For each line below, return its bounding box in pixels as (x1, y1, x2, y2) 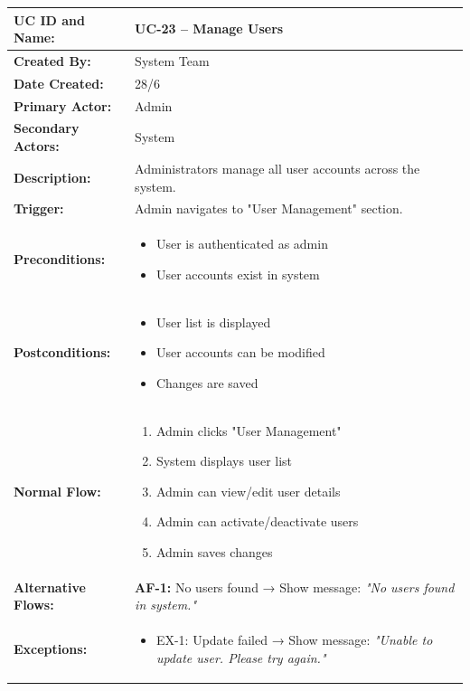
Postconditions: (14, 343, 111, 362)
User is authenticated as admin (155, 234, 328, 253)
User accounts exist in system (155, 264, 320, 283)
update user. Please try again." (155, 648, 326, 667)
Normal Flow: (14, 481, 101, 500)
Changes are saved (155, 373, 258, 392)
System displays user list (155, 451, 293, 470)
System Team (135, 51, 210, 70)
